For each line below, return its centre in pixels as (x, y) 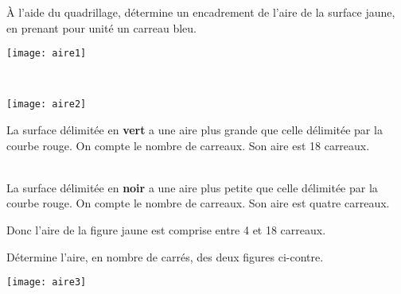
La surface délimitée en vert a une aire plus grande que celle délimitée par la (195, 130)
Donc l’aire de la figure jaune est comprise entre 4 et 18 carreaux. (166, 230)
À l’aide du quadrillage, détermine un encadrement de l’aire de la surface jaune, (201, 12)
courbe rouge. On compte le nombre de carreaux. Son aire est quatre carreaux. (198, 203)
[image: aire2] (47, 104)
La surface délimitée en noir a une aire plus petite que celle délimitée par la (192, 187)
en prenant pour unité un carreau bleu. (101, 27)
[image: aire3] (47, 282)
